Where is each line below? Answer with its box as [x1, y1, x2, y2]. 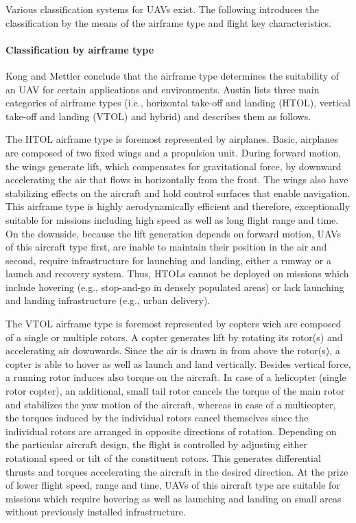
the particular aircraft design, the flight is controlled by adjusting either [5, 437, 307, 452]
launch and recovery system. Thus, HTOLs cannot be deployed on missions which [5, 266, 349, 281]
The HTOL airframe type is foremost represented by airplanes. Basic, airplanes [5, 132, 338, 146]
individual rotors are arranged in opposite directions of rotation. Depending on [5, 423, 337, 438]
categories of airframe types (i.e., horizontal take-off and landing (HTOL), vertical [5, 95, 351, 110]
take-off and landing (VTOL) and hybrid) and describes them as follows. [5, 108, 311, 123]
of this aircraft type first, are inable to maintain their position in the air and [5, 240, 327, 254]
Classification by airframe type [5, 42, 154, 56]
